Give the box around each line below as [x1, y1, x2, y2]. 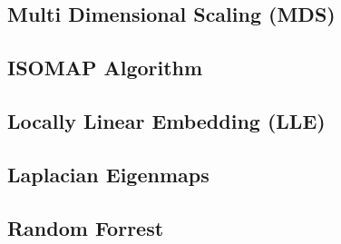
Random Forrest [7, 213, 164, 241]
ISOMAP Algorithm [7, 54, 203, 82]
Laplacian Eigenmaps [7, 160, 209, 188]
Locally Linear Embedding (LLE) [7, 106, 326, 134]
